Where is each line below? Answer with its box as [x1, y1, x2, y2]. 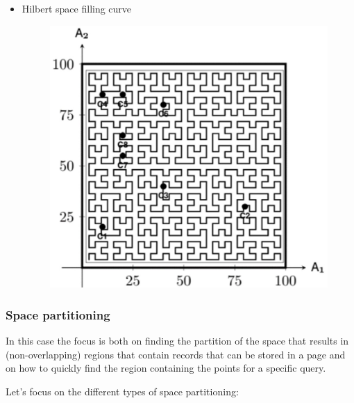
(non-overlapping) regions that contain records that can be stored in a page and [6, 347, 346, 361]
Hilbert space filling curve [22, 1, 132, 15]
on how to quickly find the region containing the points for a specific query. [6, 361, 326, 375]
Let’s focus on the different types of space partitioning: [6, 384, 239, 398]
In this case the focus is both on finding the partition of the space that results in [6, 333, 349, 347]
